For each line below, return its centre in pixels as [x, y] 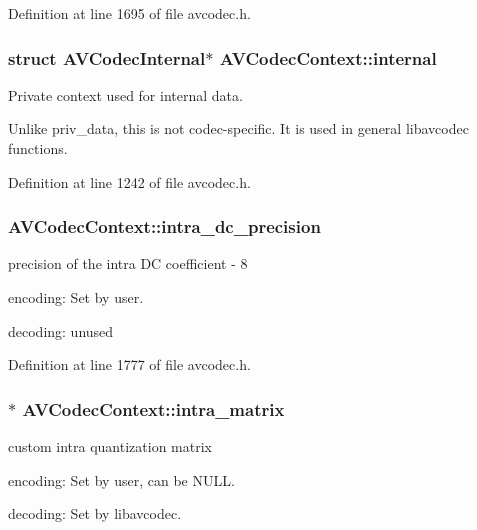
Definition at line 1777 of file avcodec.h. [129, 364]
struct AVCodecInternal [107, 57]
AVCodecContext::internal [328, 57]
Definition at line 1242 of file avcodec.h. [129, 181]
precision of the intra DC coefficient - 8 [128, 263]
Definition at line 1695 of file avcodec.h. [129, 13]
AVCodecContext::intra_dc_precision [164, 226]
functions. [38, 148]
